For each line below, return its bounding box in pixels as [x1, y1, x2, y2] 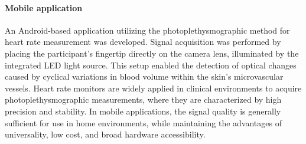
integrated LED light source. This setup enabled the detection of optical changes [5, 58, 297, 71]
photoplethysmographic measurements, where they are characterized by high [5, 93, 282, 106]
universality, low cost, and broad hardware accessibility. [5, 128, 206, 140]
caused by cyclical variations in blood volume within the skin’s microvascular [5, 70, 284, 83]
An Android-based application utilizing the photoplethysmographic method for [5, 24, 290, 36]
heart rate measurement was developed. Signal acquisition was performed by [5, 35, 281, 48]
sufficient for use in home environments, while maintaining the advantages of [5, 116, 282, 129]
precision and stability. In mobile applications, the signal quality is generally [5, 104, 281, 117]
